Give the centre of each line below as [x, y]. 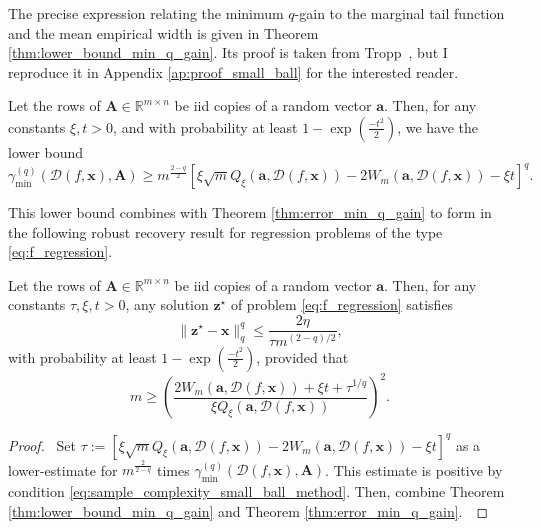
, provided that [302, 356]
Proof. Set [42, 444]
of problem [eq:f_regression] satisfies [342, 304]
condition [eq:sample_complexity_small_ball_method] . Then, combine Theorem [256, 491]
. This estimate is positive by [414, 469]
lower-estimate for [63, 469]
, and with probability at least [205, 126]
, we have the [438, 126]
